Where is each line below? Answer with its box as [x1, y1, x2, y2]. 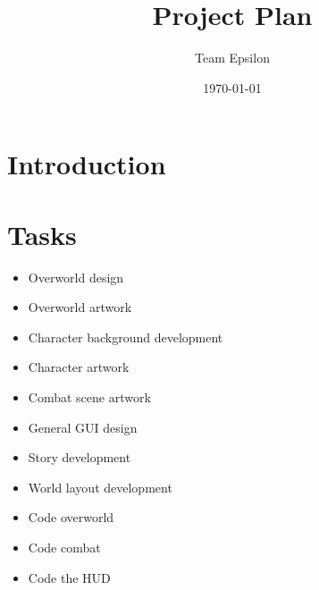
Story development [28, 448, 131, 467]
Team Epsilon [195, 48, 270, 67]
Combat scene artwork [28, 388, 151, 406]
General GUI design [28, 417, 138, 436]
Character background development [28, 327, 223, 346]
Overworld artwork [28, 298, 132, 316]
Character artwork [28, 358, 130, 376]
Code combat [28, 537, 101, 556]
